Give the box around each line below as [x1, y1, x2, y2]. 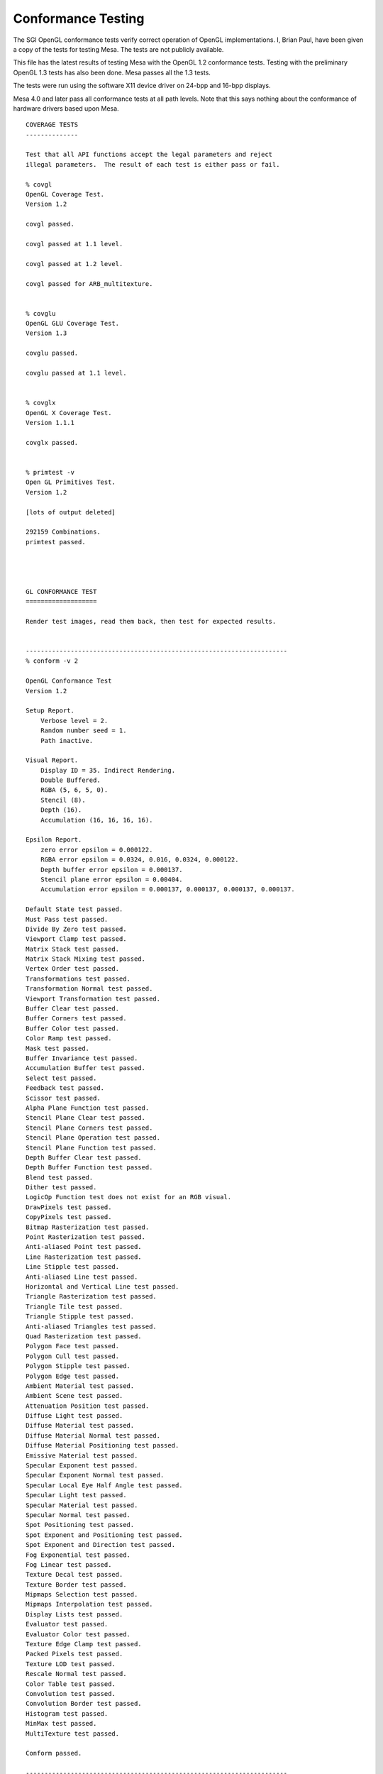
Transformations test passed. [26, 974, 131, 983]
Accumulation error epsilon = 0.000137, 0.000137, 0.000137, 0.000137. [40, 886, 295, 893]
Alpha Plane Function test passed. [26, 1103, 150, 1112]
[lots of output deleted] [26, 508, 116, 516]
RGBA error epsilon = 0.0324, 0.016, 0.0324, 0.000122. [40, 856, 239, 864]
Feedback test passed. [26, 1084, 105, 1092]
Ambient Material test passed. [26, 1382, 135, 1390]
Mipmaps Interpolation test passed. [26, 1600, 153, 1609]
